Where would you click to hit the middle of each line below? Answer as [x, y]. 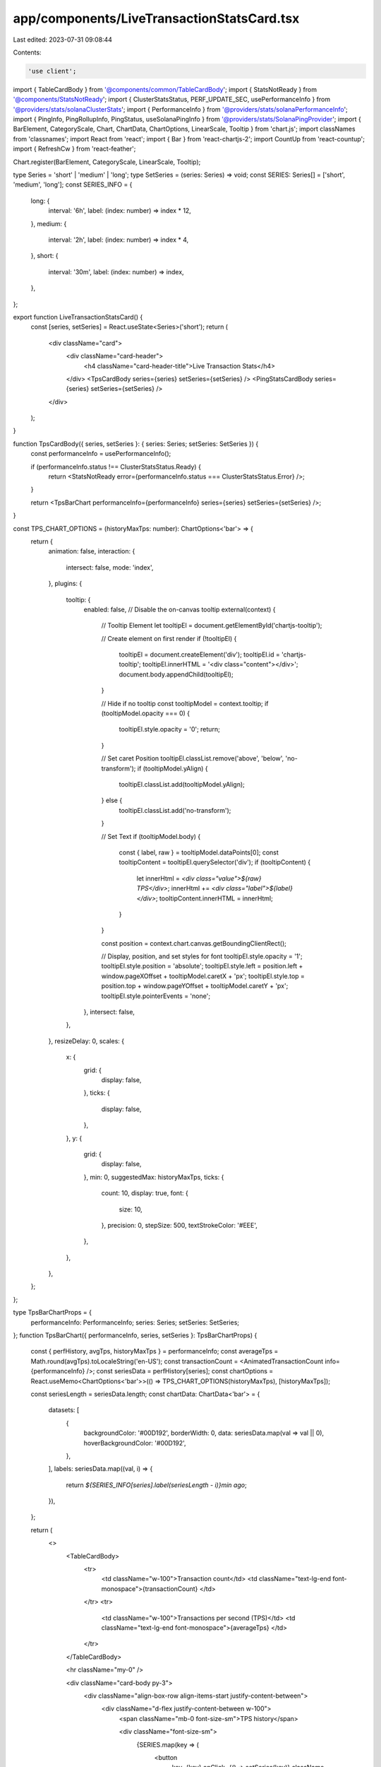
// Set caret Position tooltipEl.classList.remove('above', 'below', [193, 758]
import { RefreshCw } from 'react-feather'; [74, 149]
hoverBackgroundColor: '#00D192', [135, 1443]
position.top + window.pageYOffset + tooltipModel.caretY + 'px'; [195, 986]
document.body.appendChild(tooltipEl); [176, 674]
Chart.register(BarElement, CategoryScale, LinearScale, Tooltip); [107, 162]
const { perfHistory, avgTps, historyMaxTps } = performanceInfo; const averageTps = [155, 1351]
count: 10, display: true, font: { [145, 1193]
